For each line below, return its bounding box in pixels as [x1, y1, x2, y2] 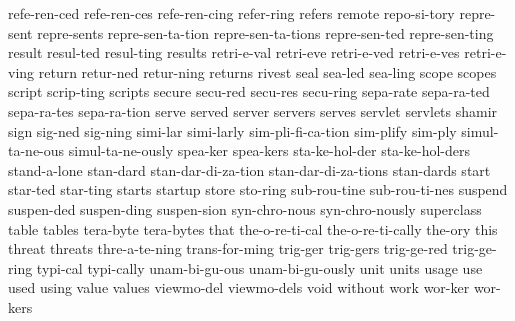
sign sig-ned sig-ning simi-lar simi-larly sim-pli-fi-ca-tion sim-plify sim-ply [8, 120, 457, 141]
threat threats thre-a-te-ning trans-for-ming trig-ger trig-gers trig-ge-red [8, 238, 448, 259]
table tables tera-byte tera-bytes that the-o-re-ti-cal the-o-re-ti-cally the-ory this [8, 218, 498, 239]
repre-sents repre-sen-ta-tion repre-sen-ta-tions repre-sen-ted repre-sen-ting [37, 22, 494, 43]
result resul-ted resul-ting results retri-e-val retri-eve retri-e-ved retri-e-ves [8, 42, 460, 63]
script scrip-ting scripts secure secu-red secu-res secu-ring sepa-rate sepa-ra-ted [8, 81, 490, 102]
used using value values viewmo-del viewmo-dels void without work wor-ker [8, 277, 470, 298]
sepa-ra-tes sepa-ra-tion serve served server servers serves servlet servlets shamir [8, 100, 498, 121]
